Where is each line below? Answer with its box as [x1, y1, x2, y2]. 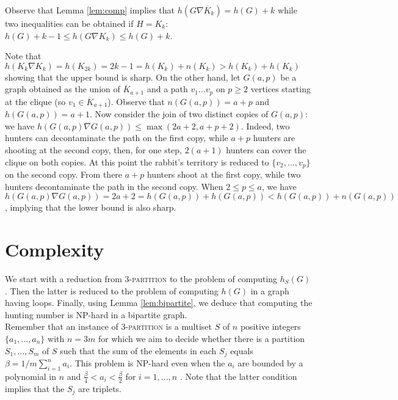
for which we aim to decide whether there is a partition [98, 332, 305, 344]
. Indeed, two [241, 119, 290, 132]
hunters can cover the [226, 144, 306, 156]
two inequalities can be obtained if [5, 17, 134, 29]
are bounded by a [237, 357, 303, 369]
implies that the [5, 382, 65, 395]
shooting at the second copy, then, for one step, [5, 144, 182, 156]
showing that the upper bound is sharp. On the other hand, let [5, 70, 241, 83]
